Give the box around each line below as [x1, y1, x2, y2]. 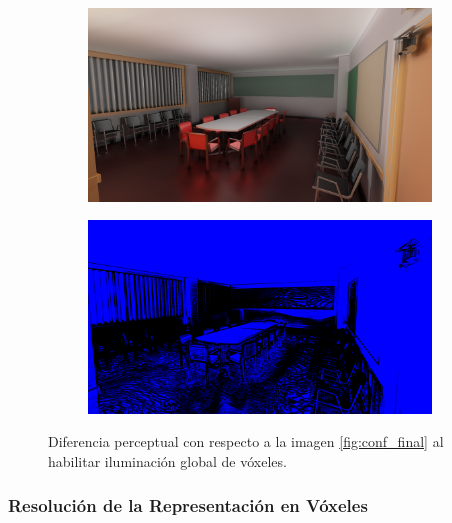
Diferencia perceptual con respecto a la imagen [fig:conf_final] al [48, 431, 444, 452]
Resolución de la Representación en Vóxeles [8, 493, 368, 518]
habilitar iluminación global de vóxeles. [48, 450, 287, 471]
